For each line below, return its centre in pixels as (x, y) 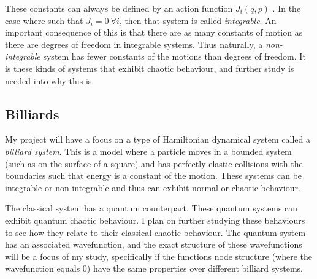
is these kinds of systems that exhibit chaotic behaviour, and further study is (150, 68)
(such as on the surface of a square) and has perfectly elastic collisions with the (154, 163)
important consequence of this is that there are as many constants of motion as (154, 32)
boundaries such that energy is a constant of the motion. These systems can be (154, 175)
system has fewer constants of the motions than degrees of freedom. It (174, 56)
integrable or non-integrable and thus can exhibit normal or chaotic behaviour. (153, 187)
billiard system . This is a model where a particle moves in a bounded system (148, 151)
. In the (287, 8)
